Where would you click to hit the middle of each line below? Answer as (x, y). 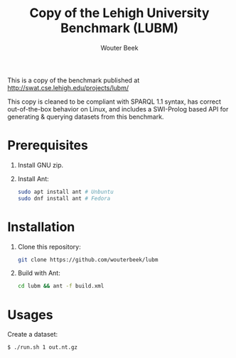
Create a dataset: (33, 335)
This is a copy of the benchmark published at (74, 80)
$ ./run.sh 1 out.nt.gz (43, 347)
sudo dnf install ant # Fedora (64, 198)
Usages (30, 315)
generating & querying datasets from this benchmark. (86, 116)
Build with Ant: (39, 273)
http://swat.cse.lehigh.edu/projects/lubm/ (68, 87)
